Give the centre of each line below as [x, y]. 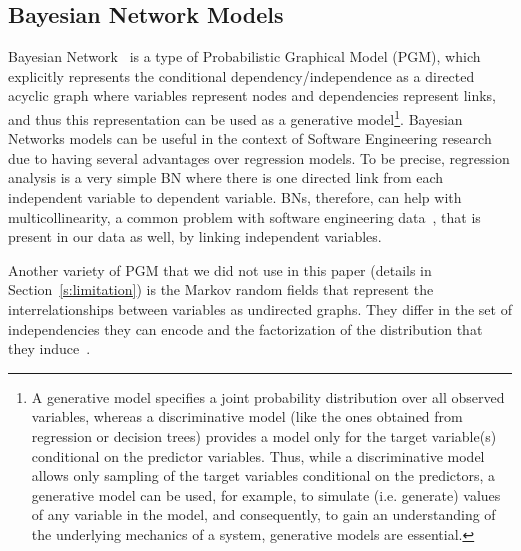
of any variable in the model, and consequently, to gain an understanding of [263, 514]
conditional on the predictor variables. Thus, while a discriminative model [258, 455]
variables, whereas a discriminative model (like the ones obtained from [247, 416]
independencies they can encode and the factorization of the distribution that [245, 328]
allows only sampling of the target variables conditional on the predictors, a [263, 475]
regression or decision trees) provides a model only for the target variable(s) [264, 435]
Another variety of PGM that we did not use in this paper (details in [220, 269]
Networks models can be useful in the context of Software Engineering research [250, 138]
